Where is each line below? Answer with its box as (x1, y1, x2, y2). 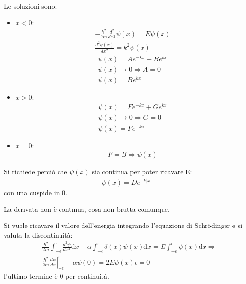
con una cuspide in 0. (4, 187, 67, 197)
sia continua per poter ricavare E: (92, 167, 192, 177)
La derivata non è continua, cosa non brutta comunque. (4, 204, 170, 214)
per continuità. (65, 271, 109, 281)
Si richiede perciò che (4, 167, 67, 177)
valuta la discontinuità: (4, 229, 73, 240)
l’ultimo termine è (4, 271, 58, 281)
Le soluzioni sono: (4, 1, 57, 11)
